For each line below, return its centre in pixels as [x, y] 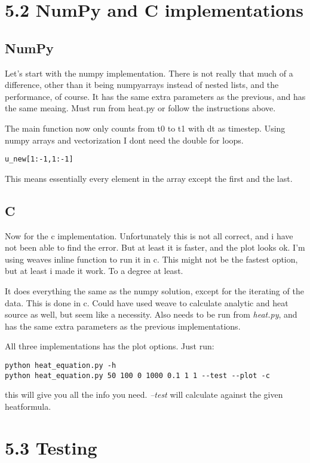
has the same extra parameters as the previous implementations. [123, 326]
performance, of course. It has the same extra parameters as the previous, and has [155, 96]
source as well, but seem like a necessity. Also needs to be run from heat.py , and [151, 314]
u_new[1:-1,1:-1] [39, 159]
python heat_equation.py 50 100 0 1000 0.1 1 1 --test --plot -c [137, 375]
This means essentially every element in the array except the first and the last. [149, 178]
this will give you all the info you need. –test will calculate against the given [144, 395]
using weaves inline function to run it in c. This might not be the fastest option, [151, 259]
